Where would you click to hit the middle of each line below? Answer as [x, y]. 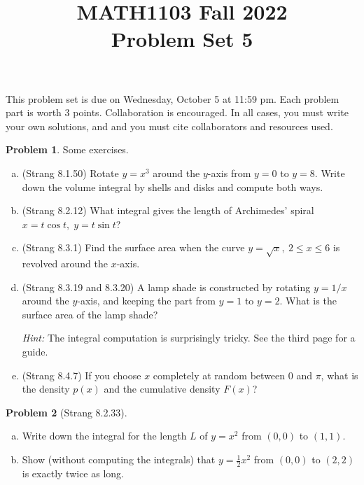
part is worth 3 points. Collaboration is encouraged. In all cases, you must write [177, 112]
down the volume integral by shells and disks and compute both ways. [173, 187]
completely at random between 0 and [232, 375]
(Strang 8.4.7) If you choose [82, 375]
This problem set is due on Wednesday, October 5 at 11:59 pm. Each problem [173, 98]
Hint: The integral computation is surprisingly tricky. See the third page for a [189, 338]
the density [46, 389]
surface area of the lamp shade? [90, 314]
